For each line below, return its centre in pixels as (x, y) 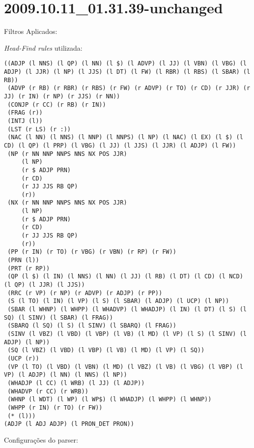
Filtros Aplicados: (31, 31)
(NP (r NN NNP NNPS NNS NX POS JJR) (67, 154)
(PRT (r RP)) (29, 268)
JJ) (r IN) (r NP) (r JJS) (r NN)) (62, 96)
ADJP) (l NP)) (27, 342)
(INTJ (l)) (25, 121)
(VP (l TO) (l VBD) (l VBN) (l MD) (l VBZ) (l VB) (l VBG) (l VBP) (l (125, 367)
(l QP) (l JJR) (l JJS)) (44, 285)
